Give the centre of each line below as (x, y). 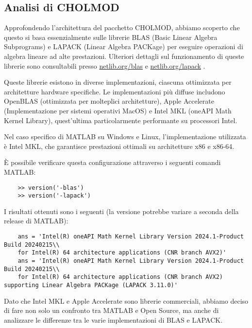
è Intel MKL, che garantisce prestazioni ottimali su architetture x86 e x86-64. (119, 146)
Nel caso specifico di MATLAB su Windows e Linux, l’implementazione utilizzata (125, 137)
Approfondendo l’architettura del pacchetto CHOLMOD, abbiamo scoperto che (122, 27)
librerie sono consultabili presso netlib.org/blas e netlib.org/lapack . (105, 65)
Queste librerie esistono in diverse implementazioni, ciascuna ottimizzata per (118, 82)
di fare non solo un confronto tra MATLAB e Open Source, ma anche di (111, 310)
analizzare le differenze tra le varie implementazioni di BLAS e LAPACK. (113, 319)
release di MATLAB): (36, 221)
